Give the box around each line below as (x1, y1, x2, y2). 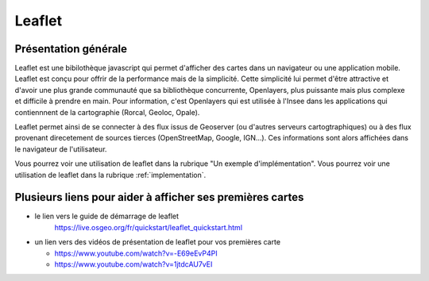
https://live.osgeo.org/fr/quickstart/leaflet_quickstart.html (54, 222, 242, 232)
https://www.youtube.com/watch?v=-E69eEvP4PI (54, 248, 218, 258)
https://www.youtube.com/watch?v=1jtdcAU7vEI (54, 260, 213, 269)
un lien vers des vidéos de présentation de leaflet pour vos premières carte (34, 237, 281, 247)
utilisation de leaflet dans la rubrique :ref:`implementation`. (14, 170, 207, 179)
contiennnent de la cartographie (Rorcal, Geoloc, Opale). (14, 107, 200, 117)
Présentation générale (14, 42, 127, 56)
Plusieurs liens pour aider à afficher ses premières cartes (14, 191, 304, 204)
